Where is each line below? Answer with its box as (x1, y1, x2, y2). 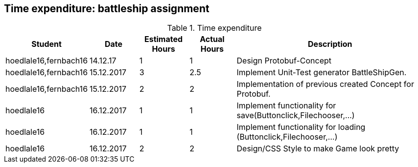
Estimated (144, 34, 183, 44)
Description (308, 39, 352, 49)
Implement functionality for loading (236, 122, 366, 132)
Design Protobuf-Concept (236, 56, 332, 66)
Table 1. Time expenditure (167, 23, 262, 33)
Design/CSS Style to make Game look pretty (236, 144, 399, 154)
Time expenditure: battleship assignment (4, 2, 209, 15)
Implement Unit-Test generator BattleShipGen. (236, 67, 407, 78)
